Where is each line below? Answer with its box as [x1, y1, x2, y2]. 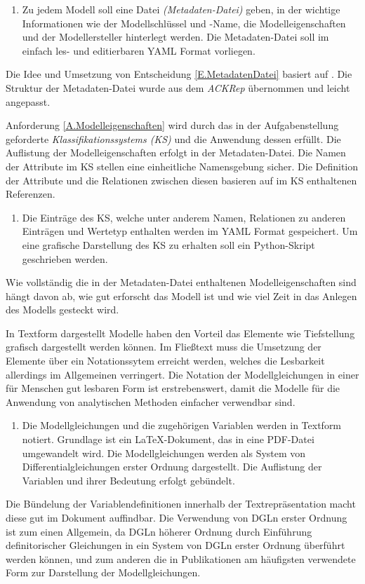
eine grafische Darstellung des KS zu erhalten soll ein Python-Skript [22, 237, 315, 252]
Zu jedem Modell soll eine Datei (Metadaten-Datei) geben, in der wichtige [22, 2, 340, 16]
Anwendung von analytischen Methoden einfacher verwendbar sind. [6, 394, 296, 409]
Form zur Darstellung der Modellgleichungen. [6, 565, 201, 580]
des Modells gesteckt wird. [6, 302, 119, 317]
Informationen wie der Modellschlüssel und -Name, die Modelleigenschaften [22, 15, 346, 30]
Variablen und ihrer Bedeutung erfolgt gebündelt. [22, 473, 235, 487]
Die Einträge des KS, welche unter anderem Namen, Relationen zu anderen [22, 210, 346, 224]
